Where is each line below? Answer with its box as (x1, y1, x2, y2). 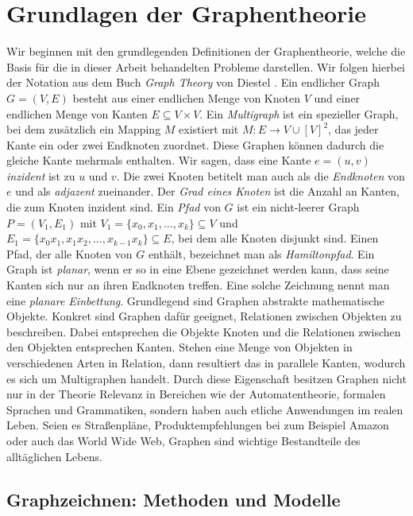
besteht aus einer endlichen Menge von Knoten (72, 89, 300, 106)
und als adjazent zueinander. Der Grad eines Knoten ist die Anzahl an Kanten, (15, 183, 399, 200)
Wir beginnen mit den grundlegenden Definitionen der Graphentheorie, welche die (6, 43, 406, 60)
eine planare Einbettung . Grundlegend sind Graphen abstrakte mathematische (6, 292, 384, 308)
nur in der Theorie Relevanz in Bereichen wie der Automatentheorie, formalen (6, 386, 386, 402)
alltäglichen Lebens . (6, 448, 102, 464)
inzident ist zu (6, 167, 75, 184)
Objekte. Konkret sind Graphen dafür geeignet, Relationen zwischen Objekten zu (6, 308, 402, 324)
